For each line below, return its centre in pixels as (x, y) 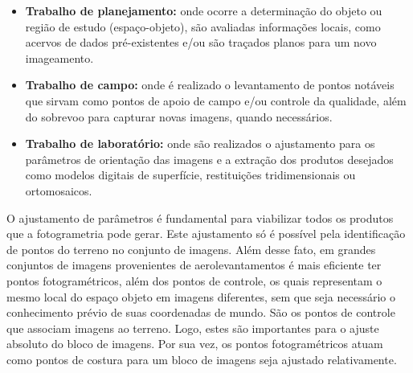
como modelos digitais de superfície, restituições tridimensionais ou (190, 175)
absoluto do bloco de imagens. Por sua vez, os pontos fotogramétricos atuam (195, 344)
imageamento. (59, 57)
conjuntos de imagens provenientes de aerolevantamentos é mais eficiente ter (194, 265)
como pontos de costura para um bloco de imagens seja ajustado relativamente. (202, 359)
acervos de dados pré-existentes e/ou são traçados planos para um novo (201, 42)
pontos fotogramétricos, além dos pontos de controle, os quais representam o (194, 280)
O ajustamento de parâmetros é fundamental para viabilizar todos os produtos (200, 217)
